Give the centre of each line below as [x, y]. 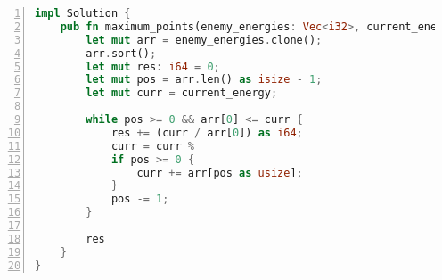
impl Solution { [83, 13]
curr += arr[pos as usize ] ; [220, 173]
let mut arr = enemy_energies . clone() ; [204, 40]
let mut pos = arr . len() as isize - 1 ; [204, 80]
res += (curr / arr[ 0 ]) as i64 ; [207, 132]
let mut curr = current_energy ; [182, 93]
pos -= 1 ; [140, 199]
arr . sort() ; [121, 53]
